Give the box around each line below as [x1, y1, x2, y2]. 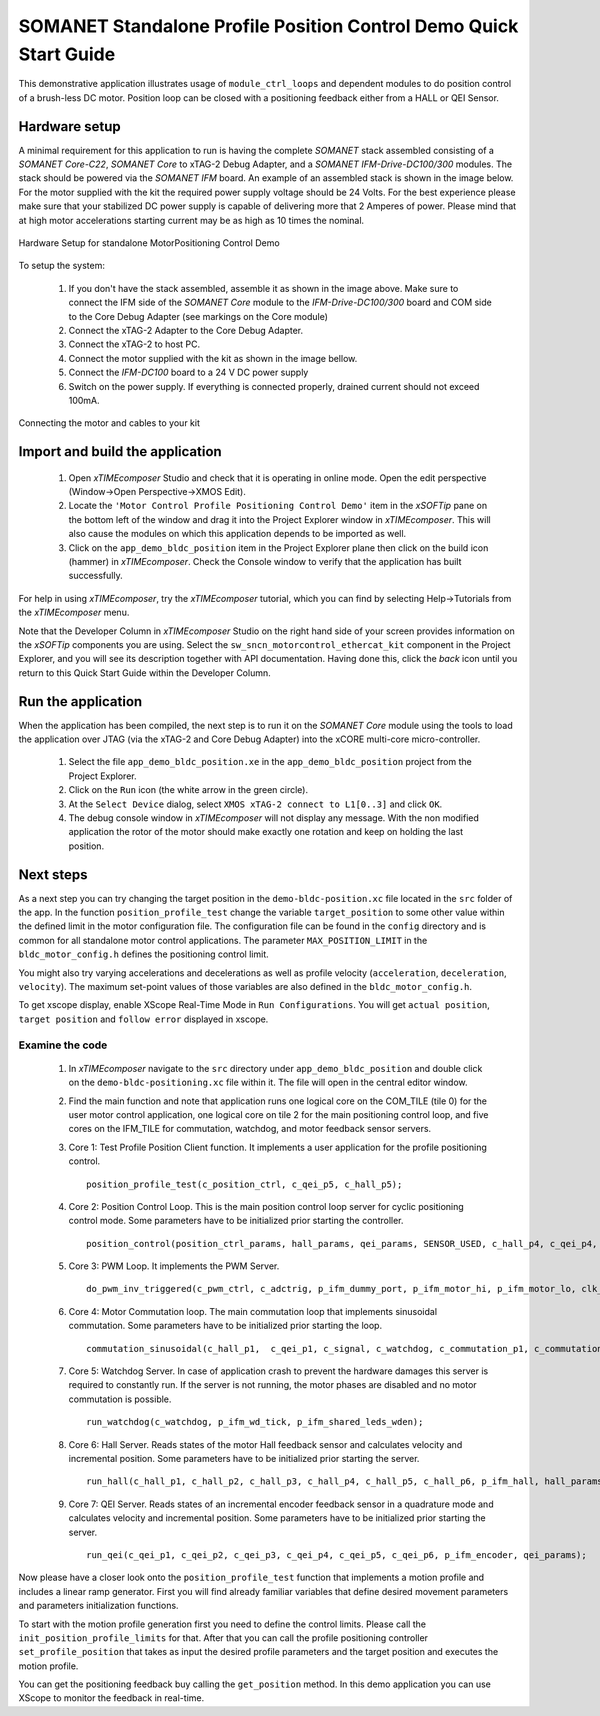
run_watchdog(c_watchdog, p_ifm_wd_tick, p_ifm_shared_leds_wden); [86, 1416, 424, 1428]
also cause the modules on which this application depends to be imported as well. [68, 528, 407, 540]
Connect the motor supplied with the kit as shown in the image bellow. [68, 352, 358, 364]
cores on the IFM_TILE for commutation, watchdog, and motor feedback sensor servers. [68, 1123, 432, 1135]
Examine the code [18, 1038, 108, 1052]
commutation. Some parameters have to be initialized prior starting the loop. [68, 1320, 383, 1332]
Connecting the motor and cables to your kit [18, 417, 200, 429]
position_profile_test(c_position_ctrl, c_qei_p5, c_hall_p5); [86, 1178, 403, 1190]
